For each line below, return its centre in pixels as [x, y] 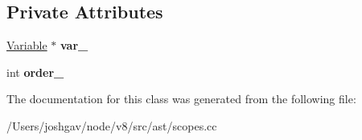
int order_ [35, 72]
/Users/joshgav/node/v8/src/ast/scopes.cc [112, 125]
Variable [27, 45]
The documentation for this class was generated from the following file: [181, 99]
